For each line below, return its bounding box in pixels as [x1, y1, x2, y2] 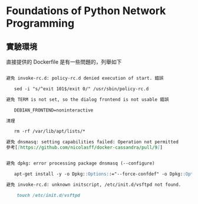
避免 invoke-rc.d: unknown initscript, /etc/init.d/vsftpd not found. [6, 182, 181, 187]
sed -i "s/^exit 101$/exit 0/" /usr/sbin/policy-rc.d [14, 85, 149, 92]
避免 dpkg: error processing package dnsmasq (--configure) [6, 160, 155, 166]
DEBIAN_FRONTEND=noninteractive [14, 107, 94, 113]
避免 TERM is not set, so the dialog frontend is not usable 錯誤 [6, 96, 169, 103]
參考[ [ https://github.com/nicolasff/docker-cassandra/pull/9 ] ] [6, 144, 163, 151]
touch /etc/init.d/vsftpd [16, 192, 81, 198]
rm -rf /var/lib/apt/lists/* [14, 129, 85, 134]
